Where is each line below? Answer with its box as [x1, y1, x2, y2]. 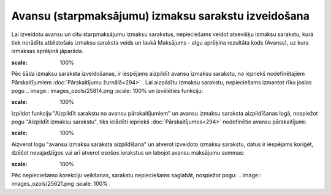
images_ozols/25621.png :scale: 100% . [11, 180, 112, 188]
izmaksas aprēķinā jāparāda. [11, 48, 84, 55]
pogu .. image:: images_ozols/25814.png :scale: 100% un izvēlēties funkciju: [11, 87, 204, 94]
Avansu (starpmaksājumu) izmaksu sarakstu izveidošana [11, 9, 310, 23]
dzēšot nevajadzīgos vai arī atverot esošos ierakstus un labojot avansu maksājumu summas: [11, 149, 245, 156]
